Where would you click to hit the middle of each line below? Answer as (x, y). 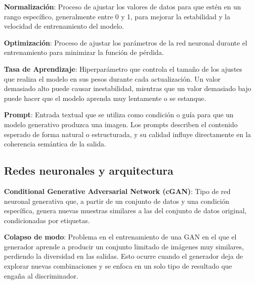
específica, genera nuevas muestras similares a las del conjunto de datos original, (125, 211)
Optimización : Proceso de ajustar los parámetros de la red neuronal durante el (126, 42)
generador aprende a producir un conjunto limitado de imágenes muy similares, (124, 246)
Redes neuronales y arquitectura (89, 170)
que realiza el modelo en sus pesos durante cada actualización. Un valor (112, 78)
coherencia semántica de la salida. (55, 144)
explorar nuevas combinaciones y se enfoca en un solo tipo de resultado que (118, 266)
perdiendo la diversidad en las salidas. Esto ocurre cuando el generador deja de (124, 256)
